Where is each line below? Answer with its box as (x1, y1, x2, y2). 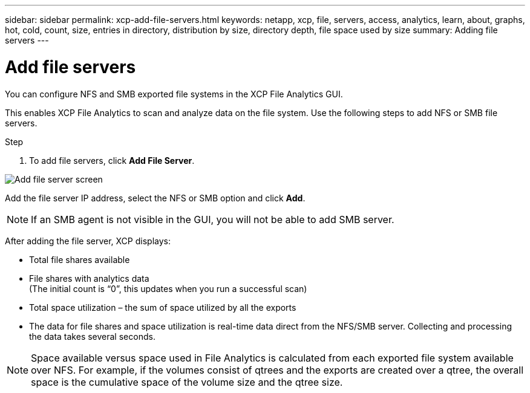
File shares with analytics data (29, 273, 149, 284)
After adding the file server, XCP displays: (5, 235, 171, 246)
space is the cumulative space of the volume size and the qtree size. (31, 375, 343, 388)
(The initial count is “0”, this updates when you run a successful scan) (29, 283, 307, 294)
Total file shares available (29, 254, 130, 265)
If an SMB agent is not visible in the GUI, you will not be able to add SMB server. (31, 213, 394, 226)
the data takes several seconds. (29, 331, 155, 342)
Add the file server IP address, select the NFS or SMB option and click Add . (5, 192, 306, 203)
